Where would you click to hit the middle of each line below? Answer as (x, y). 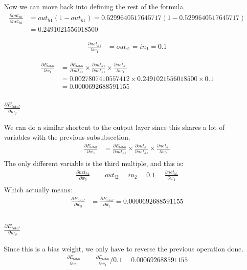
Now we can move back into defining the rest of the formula (94, 6)
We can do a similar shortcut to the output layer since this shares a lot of (114, 127)
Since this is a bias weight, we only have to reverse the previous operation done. (124, 248)
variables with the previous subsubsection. (67, 136)
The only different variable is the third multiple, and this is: (94, 163)
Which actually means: (38, 190)
